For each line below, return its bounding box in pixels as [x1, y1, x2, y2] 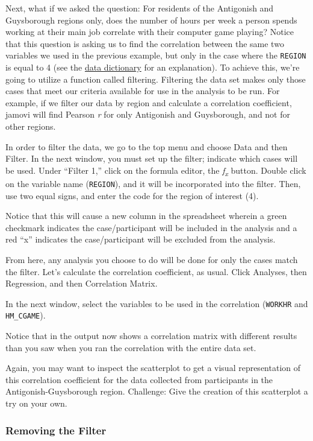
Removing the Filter [5, 422, 107, 437]
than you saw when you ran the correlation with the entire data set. [5, 341, 256, 354]
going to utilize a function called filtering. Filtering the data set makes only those [5, 72, 306, 85]
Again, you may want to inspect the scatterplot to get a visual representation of [5, 361, 301, 374]
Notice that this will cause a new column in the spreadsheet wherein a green [5, 209, 287, 222]
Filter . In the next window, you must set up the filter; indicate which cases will [5, 152, 298, 165]
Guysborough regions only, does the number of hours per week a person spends [5, 13, 297, 26]
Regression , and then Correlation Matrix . [5, 277, 158, 290]
